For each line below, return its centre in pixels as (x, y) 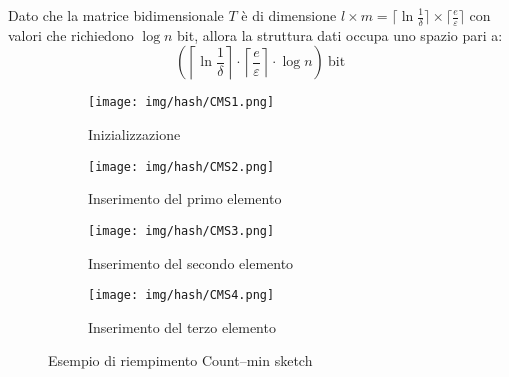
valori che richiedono (71, 34)
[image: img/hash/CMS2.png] (181, 166)
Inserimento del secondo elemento (191, 262)
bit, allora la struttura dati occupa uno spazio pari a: (340, 34)
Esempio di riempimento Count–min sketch (180, 360)
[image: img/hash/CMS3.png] (181, 230)
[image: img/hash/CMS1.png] (181, 102)
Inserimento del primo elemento (185, 198)
